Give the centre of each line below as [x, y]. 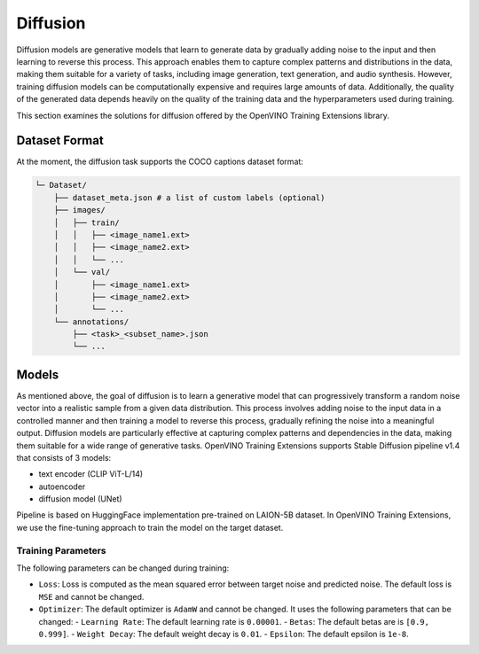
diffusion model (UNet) [81, 499]
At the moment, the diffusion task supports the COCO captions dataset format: [160, 162]
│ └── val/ [82, 272]
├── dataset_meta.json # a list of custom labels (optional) [189, 198]
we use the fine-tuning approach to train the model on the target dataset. [150, 527]
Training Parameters [61, 550]
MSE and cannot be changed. [91, 596]
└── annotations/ [91, 322]
